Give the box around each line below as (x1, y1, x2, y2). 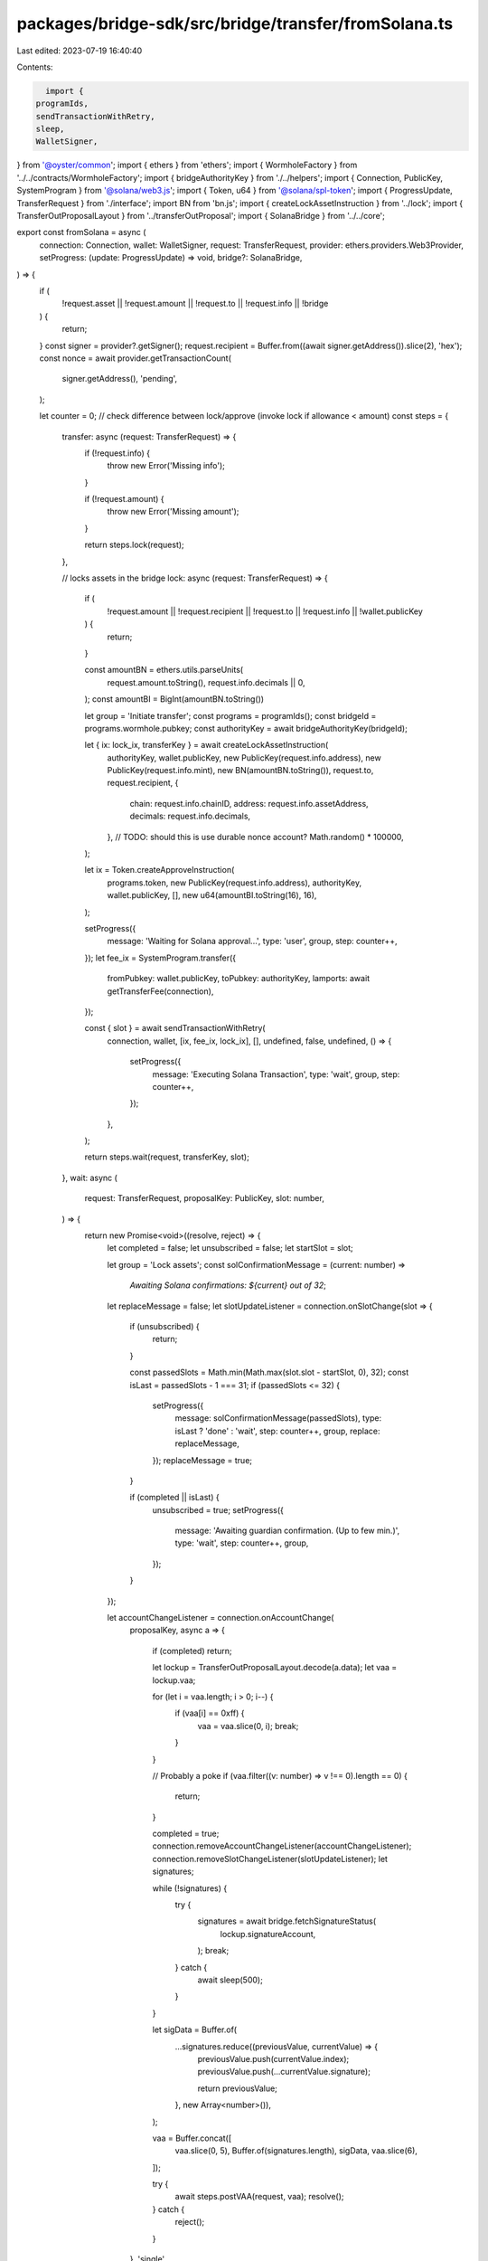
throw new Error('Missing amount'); (107, 506, 239, 517)
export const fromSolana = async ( (16, 227, 146, 238)
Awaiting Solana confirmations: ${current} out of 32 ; (129, 1280, 327, 1291)
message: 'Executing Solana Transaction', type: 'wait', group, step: (152, 1068, 400, 1080)
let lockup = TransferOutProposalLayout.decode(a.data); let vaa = (152, 1662, 398, 1673)
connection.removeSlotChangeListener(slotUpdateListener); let (152, 1853, 389, 1864)
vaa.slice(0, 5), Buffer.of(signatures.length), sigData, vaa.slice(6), (174, 2145, 418, 2156)
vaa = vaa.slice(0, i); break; (197, 1720, 299, 1731)
